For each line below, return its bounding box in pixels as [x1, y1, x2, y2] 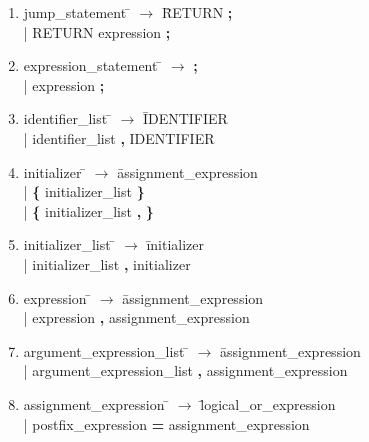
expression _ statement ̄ [23, 55, 163, 76]
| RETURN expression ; [23, 21, 171, 42]
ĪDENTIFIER [142, 108, 228, 129]
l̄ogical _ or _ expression [200, 393, 336, 414]
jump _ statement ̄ [23, 2, 131, 22]
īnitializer [146, 234, 205, 255]
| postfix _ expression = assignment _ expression [23, 413, 310, 434]
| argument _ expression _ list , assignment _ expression [23, 360, 348, 381]
